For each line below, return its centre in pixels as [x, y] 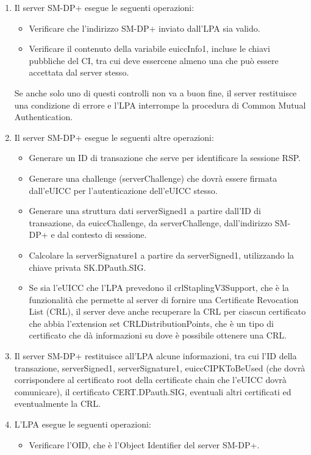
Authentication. [44, 117]
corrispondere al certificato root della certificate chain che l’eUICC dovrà [150, 380]
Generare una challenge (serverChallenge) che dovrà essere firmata [153, 178]
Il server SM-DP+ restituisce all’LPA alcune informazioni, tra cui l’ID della [155, 356]
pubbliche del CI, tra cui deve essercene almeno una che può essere [154, 60]
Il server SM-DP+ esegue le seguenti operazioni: [104, 7]
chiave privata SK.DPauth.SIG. [88, 267]
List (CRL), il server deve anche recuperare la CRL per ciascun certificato [167, 311]
